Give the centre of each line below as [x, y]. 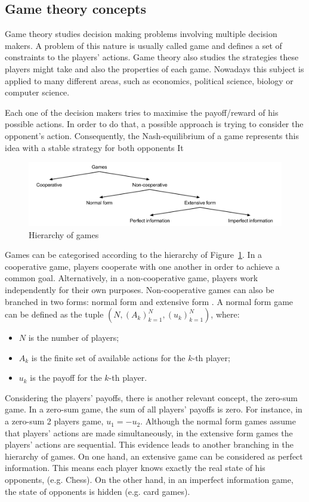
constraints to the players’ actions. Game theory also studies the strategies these [152, 57]
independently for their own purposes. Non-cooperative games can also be [140, 289]
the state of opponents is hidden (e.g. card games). [98, 491]
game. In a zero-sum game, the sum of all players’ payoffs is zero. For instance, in [154, 409]
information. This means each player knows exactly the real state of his [135, 468]
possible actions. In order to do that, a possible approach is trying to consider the [154, 124]
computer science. [37, 92]
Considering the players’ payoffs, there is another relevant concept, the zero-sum [151, 397]
